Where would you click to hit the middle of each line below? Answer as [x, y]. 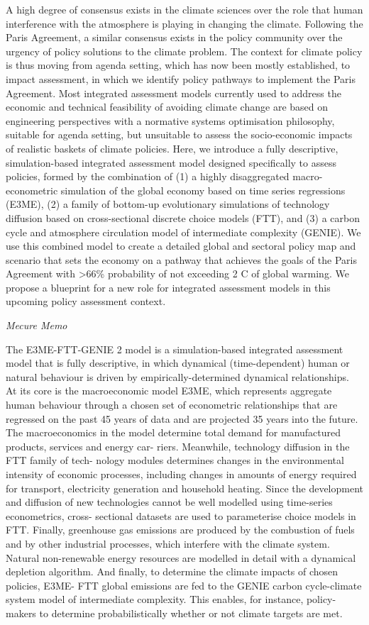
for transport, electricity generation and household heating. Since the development [184, 488]
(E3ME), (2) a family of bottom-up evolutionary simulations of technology [168, 204]
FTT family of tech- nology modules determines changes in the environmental [175, 460]
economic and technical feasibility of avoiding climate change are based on [167, 107]
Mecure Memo [37, 325]
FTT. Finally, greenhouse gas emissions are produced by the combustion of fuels [180, 530]
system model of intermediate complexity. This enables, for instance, [155, 599]
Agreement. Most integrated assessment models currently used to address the [174, 93]
